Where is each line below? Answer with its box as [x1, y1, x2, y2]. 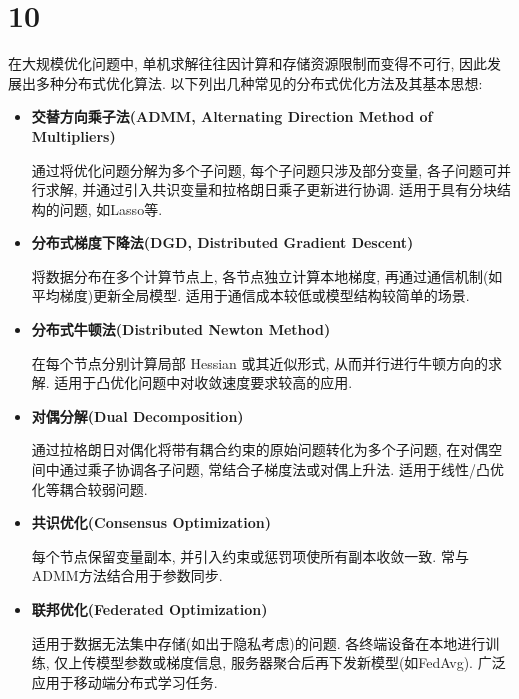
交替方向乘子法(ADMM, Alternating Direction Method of [31, 106, 433, 127]
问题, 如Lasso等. [59, 198, 163, 219]
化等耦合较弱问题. [31, 478, 148, 499]
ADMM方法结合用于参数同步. [31, 565, 223, 586]
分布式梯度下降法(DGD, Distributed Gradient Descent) [31, 232, 414, 253]
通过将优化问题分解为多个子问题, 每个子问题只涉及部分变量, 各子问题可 [31, 159, 497, 180]
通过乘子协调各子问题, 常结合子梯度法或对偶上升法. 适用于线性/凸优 [59, 459, 504, 480]
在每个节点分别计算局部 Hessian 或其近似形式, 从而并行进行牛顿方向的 [31, 352, 489, 373]
